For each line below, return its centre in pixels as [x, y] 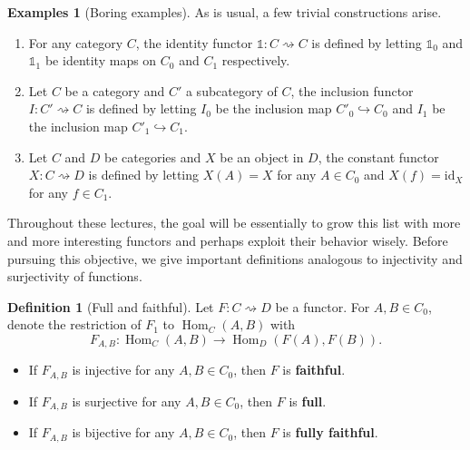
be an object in [262, 157]
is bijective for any [123, 432]
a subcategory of [231, 90]
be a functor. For [323, 306]
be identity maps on [101, 60]
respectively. [256, 60]
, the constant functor [378, 157]
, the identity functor [194, 42]
